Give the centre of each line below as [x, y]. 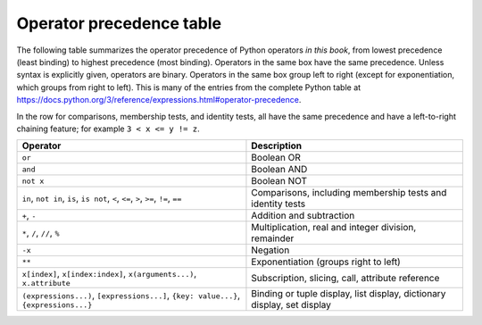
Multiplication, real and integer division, [334, 228]
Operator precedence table [119, 23]
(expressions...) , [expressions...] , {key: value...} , [131, 295]
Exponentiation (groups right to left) [326, 262]
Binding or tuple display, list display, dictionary [349, 294]
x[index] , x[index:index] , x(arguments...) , [109, 274]
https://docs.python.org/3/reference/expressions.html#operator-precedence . [159, 100]
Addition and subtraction [303, 216]
